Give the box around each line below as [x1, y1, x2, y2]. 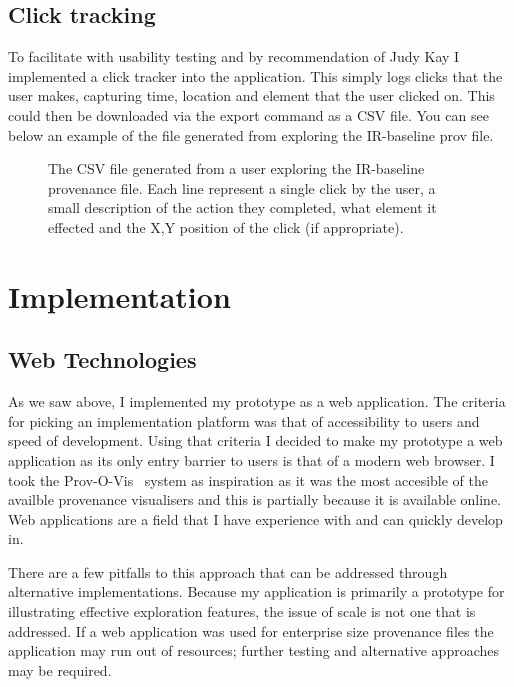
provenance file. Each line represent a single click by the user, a [48, 177, 436, 198]
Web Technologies [8, 344, 197, 375]
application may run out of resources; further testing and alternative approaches [8, 640, 500, 661]
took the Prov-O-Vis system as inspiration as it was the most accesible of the [8, 469, 489, 490]
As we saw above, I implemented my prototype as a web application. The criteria [8, 391, 506, 412]
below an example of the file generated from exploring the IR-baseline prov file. [8, 124, 494, 145]
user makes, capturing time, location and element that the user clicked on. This [8, 85, 495, 106]
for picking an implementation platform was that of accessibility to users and [8, 410, 480, 431]
